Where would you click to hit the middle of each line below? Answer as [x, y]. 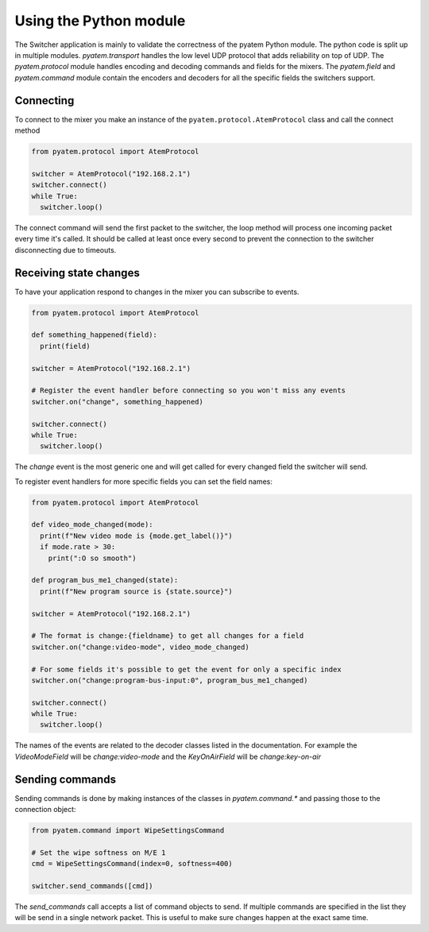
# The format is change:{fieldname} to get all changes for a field [168, 636]
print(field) [65, 346]
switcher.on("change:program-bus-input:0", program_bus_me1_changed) [170, 680]
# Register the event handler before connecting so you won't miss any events [188, 391]
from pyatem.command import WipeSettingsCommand [128, 831]
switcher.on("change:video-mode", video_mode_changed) [140, 647]
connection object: [45, 810]
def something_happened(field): [95, 335]
